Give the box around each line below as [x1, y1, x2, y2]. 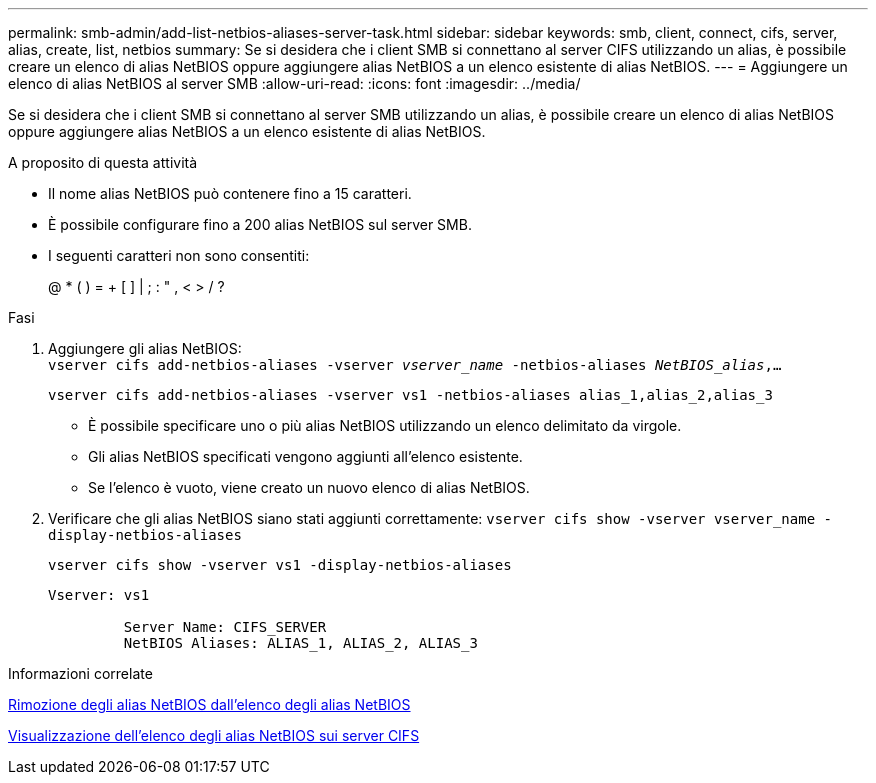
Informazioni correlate [8, 665, 153, 682]
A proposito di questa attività [8, 154, 198, 171]
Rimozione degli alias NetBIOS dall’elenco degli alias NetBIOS [8, 696, 411, 713]
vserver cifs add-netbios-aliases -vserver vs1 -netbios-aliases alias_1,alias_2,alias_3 [48, 387, 773, 403]
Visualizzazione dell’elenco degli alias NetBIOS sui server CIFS [8, 727, 420, 744]
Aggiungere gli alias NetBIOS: [48, 340, 242, 357]
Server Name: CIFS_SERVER [123, 619, 327, 635]
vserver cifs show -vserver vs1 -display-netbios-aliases [48, 557, 512, 573]
